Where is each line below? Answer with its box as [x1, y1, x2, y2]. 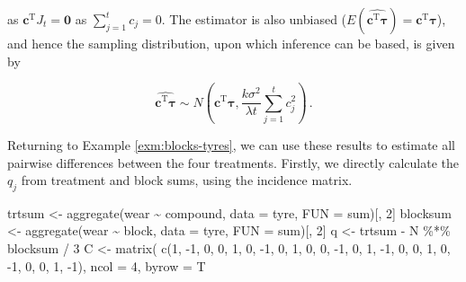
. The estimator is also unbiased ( [161, 10, 347, 28]
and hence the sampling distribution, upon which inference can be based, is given [7, 34, 455, 52]
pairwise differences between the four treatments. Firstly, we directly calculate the [7, 153, 459, 172]
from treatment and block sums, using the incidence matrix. [21, 171, 353, 189]
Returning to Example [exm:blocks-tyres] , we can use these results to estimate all [7, 135, 455, 154]
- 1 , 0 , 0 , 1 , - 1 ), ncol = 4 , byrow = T [7, 256, 206, 275]
